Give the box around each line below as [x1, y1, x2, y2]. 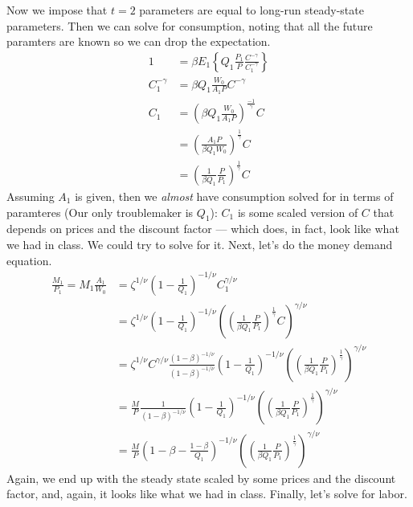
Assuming [6, 187, 55, 204]
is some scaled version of [237, 203, 358, 220]
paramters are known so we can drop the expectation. [6, 33, 271, 50]
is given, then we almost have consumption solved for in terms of [75, 187, 394, 204]
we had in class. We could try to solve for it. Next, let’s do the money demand [6, 235, 393, 252]
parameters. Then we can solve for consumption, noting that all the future [6, 17, 373, 34]
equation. [6, 251, 52, 268]
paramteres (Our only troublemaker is [6, 203, 194, 220]
